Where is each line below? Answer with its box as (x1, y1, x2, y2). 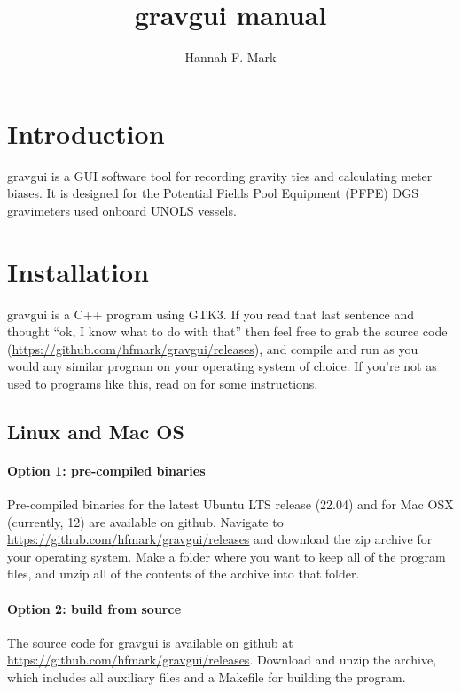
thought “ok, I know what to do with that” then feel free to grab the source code (7, 322, 448, 341)
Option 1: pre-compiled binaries (7, 460, 206, 479)
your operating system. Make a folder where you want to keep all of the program (7, 547, 446, 565)
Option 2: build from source (7, 599, 182, 617)
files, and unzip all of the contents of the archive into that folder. (7, 564, 360, 583)
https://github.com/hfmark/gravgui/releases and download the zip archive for (7, 530, 433, 548)
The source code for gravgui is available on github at (7, 633, 293, 651)
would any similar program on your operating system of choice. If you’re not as (7, 357, 437, 375)
